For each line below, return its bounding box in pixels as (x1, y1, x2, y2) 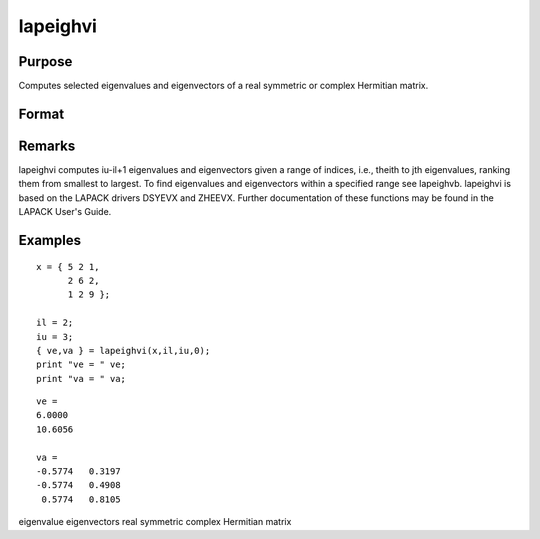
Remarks (18, 137, 76, 154)
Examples (18, 231, 82, 249)
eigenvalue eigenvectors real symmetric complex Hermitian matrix (18, 516, 292, 528)
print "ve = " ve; (36, 359, 127, 370)
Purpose (18, 53, 73, 70)
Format (18, 105, 65, 122)
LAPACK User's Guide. (18, 206, 112, 218)
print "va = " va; (36, 373, 127, 384)
